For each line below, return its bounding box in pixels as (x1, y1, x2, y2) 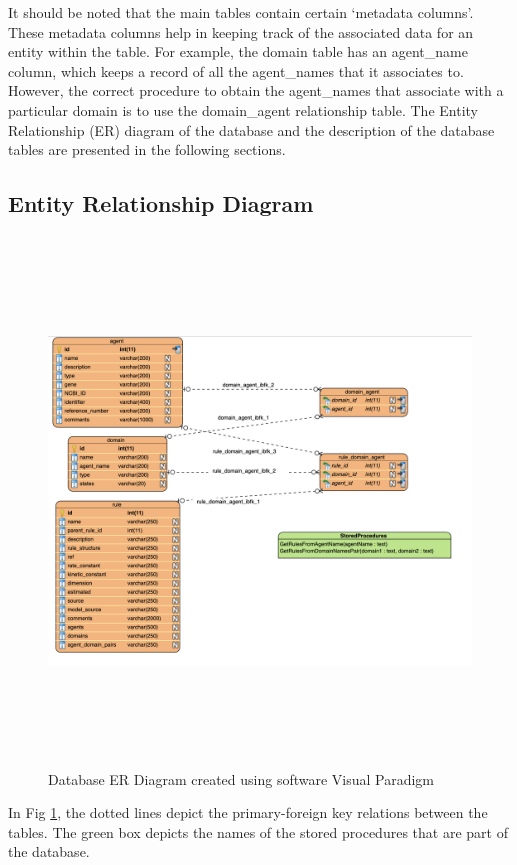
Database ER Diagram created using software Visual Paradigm (48, 768, 435, 789)
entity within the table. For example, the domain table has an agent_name (8, 41, 468, 62)
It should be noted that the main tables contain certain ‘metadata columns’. (8, 2, 474, 22)
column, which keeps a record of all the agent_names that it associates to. (8, 60, 464, 81)
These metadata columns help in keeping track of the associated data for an (8, 21, 474, 42)
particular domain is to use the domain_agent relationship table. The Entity (8, 99, 478, 120)
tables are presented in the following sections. (8, 139, 286, 160)
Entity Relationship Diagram (8, 188, 314, 219)
